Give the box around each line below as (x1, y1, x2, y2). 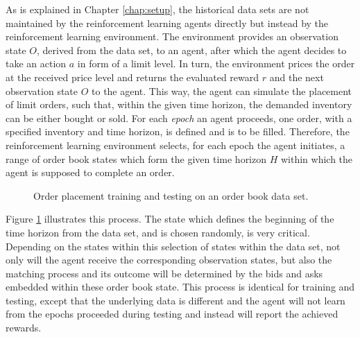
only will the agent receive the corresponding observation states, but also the (6, 252, 332, 267)
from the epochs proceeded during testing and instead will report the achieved (6, 306, 338, 321)
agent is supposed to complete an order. (6, 165, 175, 180)
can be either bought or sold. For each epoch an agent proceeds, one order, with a (6, 110, 352, 125)
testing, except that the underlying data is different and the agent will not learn (6, 293, 345, 307)
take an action (6, 56, 67, 71)
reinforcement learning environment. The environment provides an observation (6, 29, 338, 44)
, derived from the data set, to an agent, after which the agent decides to (36, 42, 347, 57)
